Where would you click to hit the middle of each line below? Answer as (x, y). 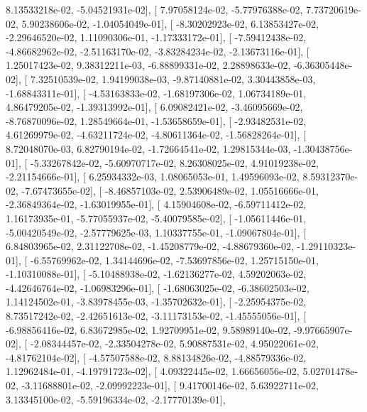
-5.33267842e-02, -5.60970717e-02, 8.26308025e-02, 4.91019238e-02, (174, 162)
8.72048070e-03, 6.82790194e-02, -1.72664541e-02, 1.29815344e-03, (148, 148)
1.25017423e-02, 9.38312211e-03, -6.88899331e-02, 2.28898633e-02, (148, 65)
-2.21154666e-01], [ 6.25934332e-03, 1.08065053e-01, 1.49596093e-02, (153, 177)
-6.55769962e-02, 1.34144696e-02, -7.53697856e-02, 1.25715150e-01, (174, 260)
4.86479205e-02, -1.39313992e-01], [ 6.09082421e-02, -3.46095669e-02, (154, 107)
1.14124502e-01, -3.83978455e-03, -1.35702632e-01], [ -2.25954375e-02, (156, 302)
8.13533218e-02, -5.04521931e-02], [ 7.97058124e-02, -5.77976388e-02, (154, 9)
